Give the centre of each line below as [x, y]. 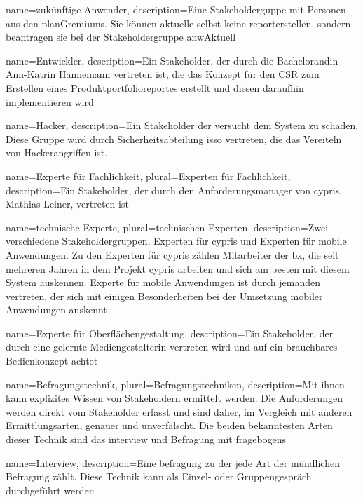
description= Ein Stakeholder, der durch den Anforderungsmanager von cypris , [174, 190]
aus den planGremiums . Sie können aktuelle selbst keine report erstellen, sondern [178, 23]
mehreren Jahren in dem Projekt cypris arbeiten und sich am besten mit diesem [178, 268]
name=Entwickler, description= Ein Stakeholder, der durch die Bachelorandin [172, 60]
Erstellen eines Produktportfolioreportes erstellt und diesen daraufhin [155, 87]
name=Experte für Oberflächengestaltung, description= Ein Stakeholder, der [170, 333]
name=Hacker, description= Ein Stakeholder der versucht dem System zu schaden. [182, 125]
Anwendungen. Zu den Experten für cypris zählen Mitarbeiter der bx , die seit [172, 254]
